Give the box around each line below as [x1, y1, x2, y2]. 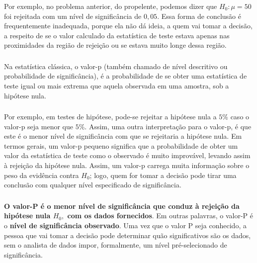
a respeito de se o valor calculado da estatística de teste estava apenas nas [4, 30, 230, 40]
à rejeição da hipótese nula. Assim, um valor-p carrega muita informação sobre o [4, 160, 250, 171]
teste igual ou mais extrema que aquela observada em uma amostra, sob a [4, 81, 229, 90]
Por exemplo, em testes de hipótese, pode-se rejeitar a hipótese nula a [4, 111, 217, 122]
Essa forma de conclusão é [161, 10, 241, 21]
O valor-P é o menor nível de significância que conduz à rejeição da [4, 200, 240, 211]
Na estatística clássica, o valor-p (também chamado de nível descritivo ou [4, 61, 228, 71]
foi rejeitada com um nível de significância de [4, 10, 142, 21]
